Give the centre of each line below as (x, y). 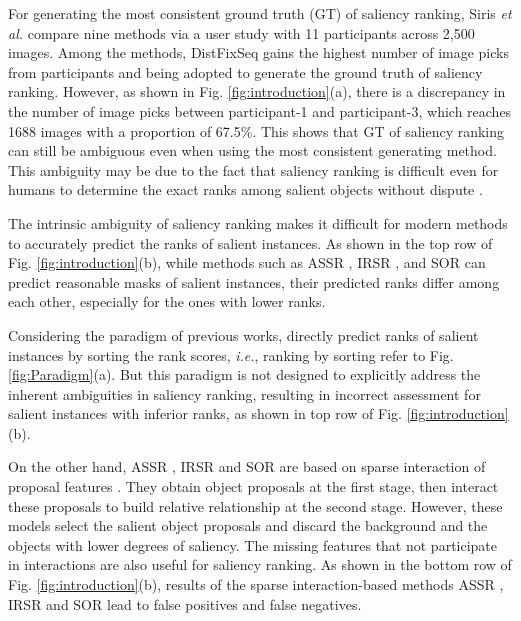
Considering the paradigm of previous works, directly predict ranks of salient (243, 334)
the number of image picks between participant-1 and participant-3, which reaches (260, 110)
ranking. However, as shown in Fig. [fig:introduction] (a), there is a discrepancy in (257, 91)
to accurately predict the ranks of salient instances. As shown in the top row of (250, 242)
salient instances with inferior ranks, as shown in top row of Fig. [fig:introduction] (258, 413)
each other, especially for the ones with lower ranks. (167, 301)
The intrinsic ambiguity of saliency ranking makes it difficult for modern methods (258, 222)
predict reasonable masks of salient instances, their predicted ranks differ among (254, 281)
